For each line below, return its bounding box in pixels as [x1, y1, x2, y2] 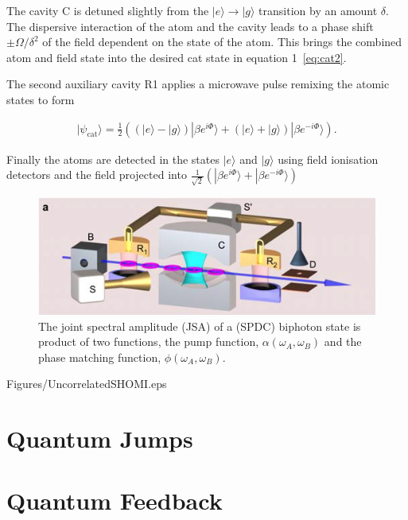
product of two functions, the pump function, [38, 333, 259, 350]
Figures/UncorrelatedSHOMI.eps [6, 375, 167, 392]
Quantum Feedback [6, 484, 223, 517]
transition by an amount [258, 2, 378, 18]
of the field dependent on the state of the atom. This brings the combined [42, 33, 402, 50]
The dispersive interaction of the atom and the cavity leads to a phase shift [6, 17, 374, 34]
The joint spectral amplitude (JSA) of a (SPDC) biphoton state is [38, 317, 361, 334]
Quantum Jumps [6, 422, 193, 455]
